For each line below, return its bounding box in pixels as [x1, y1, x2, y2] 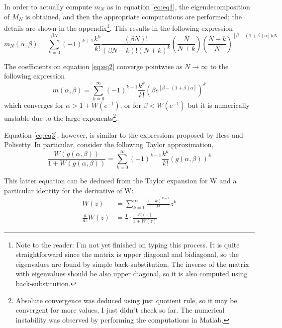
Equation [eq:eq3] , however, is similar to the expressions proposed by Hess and [4, 129, 243, 140]
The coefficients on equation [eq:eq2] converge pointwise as [4, 61, 183, 71]
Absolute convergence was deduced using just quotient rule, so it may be [15, 295, 237, 305]
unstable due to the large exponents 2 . [4, 111, 118, 123]
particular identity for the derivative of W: [4, 185, 134, 195]
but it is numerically [188, 100, 250, 110]
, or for [120, 100, 141, 110]
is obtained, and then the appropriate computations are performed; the [25, 11, 242, 21]
